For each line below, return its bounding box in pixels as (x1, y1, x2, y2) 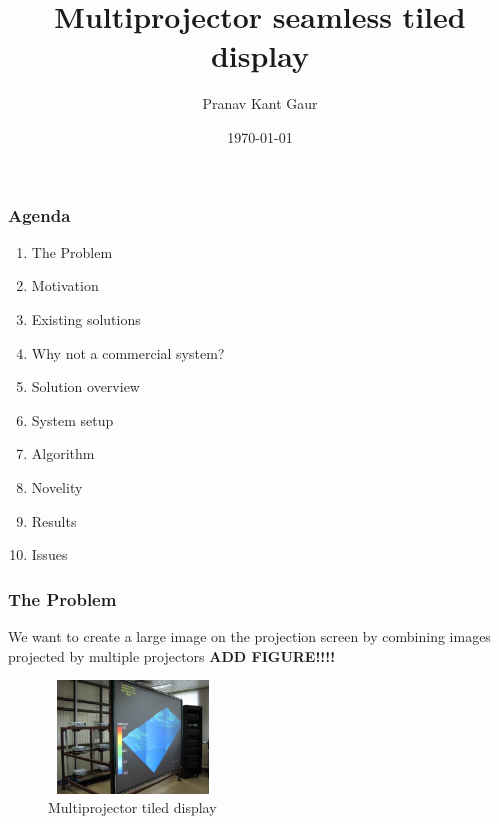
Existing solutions (31, 308, 141, 329)
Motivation (31, 275, 99, 296)
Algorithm (31, 443, 95, 464)
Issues (31, 544, 68, 565)
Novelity (31, 476, 83, 497)
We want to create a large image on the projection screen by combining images (8, 625, 491, 646)
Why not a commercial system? (31, 342, 225, 363)
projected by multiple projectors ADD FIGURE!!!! (8, 645, 336, 666)
